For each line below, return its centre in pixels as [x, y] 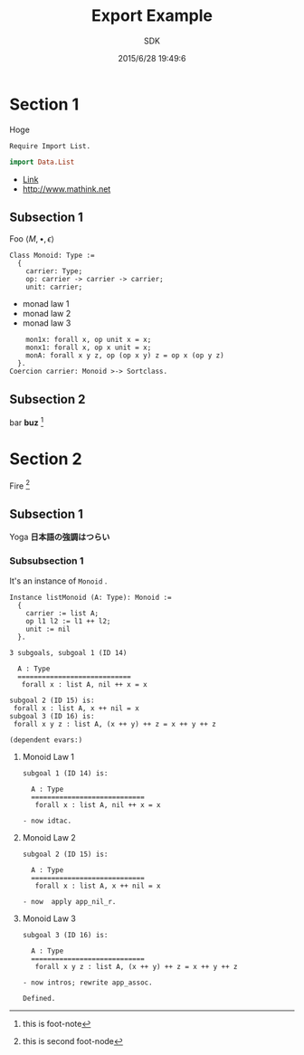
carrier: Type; [54, 271]
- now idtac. [47, 821]
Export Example [152, 16]
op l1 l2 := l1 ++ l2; [68, 621]
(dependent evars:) [46, 740]
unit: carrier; [54, 287]
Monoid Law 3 [49, 918]
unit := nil [48, 629]
